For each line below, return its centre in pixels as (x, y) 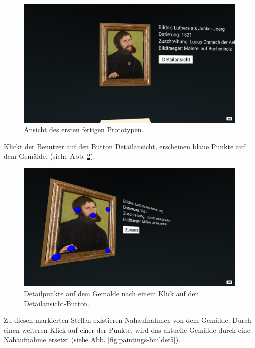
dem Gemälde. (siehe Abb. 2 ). (50, 156)
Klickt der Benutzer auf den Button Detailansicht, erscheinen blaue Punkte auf (125, 146)
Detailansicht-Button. (57, 303)
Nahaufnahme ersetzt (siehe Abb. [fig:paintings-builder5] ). (92, 339)
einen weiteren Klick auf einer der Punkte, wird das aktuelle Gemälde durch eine (127, 329)
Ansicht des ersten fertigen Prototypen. (84, 130)
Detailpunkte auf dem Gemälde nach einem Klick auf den (112, 293)
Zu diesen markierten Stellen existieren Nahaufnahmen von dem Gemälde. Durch (127, 320)
